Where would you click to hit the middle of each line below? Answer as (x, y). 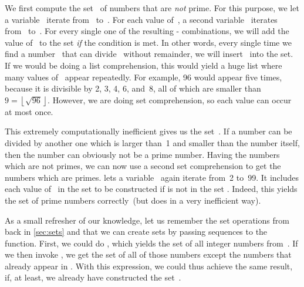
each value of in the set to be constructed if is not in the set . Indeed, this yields (151, 189)
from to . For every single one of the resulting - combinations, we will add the (147, 31)
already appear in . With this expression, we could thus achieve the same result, (149, 266)
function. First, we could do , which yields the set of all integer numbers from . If (151, 243)
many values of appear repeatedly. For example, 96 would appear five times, (143, 77)
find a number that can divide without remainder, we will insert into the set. (149, 54)
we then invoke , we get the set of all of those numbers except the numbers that (148, 254)
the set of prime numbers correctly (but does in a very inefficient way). (133, 200)
